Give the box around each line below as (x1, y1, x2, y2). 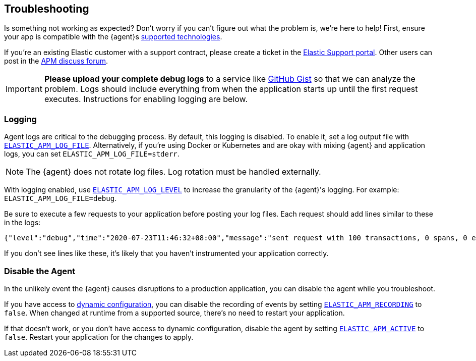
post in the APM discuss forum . (4, 57, 108, 66)
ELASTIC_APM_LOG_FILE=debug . (4, 194, 117, 203)
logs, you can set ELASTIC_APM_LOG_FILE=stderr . (4, 149, 180, 159)
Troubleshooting (4, 3, 89, 15)
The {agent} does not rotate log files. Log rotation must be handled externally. (26, 167, 321, 177)
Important (6, 84, 42, 94)
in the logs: (4, 218, 41, 227)
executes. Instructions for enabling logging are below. (44, 94, 248, 105)
